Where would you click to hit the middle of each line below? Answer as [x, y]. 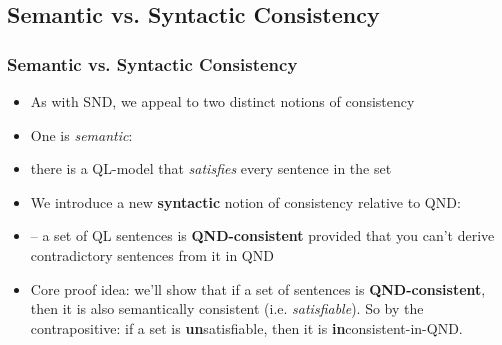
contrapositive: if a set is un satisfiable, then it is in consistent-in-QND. [246, 327]
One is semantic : [81, 134]
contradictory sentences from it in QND [152, 254]
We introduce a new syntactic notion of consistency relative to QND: [245, 201]
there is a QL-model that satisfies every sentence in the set [211, 168]
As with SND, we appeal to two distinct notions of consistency [222, 101]
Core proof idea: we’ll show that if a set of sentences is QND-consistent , [258, 288]
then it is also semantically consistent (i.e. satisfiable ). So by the [227, 308]
